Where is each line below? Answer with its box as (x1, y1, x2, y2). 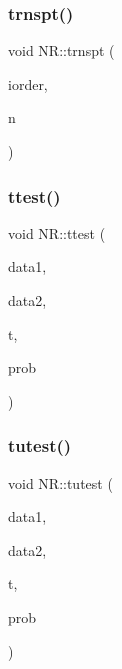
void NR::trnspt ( (8, 40, 115, 61)
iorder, (8, 73, 48, 94)
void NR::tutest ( (8, 472, 113, 493)
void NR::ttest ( (8, 222, 106, 243)
